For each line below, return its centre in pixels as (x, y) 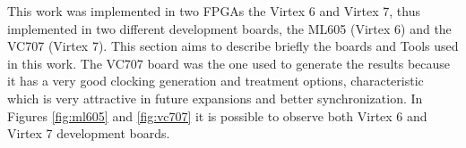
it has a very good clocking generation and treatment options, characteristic (216, 81)
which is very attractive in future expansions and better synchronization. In (215, 98)
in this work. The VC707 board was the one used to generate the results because (229, 63)
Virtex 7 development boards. (89, 133)
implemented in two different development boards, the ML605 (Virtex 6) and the (229, 28)
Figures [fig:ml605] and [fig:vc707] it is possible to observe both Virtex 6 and (217, 115)
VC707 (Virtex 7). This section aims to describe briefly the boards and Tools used (233, 46)
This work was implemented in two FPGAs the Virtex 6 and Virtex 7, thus (214, 11)
